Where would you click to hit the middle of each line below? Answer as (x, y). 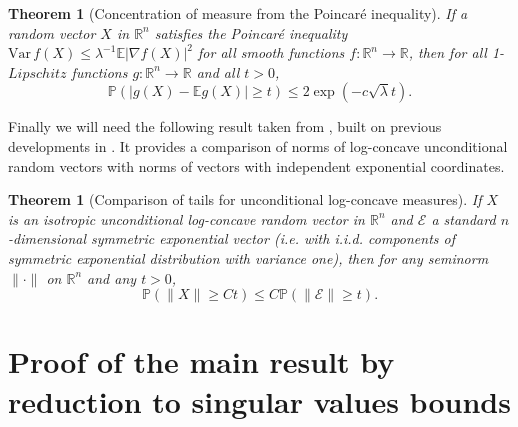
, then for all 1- (456, 52)
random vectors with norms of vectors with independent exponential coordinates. (256, 165)
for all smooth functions (271, 52)
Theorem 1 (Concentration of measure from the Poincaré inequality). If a (238, 13)
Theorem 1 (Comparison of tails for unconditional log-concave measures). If (245, 199)
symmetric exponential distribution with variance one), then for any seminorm (248, 257)
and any (112, 277)
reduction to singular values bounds (259, 400)
